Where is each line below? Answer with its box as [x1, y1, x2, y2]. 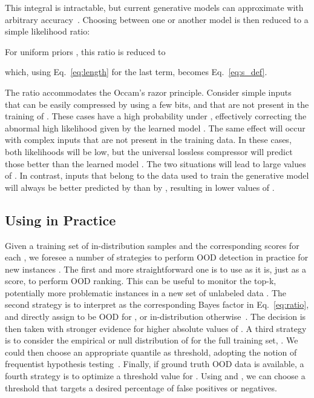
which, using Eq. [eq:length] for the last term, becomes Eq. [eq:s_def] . [5, 65, 267, 78]
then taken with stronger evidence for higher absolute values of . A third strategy [5, 322, 307, 334]
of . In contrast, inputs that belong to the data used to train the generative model [5, 169, 309, 182]
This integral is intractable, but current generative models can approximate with [5, 1, 304, 13]
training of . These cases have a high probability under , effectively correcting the [5, 110, 307, 122]
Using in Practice [5, 210, 116, 229]
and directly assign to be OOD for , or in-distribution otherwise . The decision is [5, 310, 306, 323]
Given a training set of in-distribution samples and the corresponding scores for [5, 239, 299, 251]
